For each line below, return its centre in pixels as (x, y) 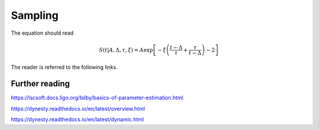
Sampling (35, 15)
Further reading (40, 84)
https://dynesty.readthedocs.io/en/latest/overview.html (78, 108)
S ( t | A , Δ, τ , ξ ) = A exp (126, 50)
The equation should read (42, 33)
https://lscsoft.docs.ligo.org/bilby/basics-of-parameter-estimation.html (97, 98)
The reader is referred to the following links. (64, 67)
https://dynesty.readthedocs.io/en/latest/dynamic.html (77, 119)
